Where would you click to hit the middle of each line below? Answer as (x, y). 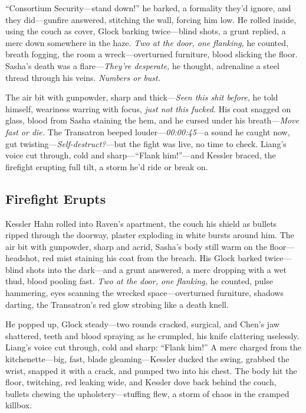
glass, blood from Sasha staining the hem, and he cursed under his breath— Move (152, 120)
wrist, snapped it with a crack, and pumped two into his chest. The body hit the (151, 370)
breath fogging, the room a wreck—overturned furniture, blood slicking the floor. (152, 54)
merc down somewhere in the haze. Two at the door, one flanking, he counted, (147, 42)
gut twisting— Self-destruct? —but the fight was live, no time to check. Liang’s (146, 143)
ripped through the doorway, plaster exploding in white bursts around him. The (150, 235)
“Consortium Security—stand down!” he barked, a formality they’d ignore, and (148, 8)
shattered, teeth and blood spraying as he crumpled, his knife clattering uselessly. (152, 335)
